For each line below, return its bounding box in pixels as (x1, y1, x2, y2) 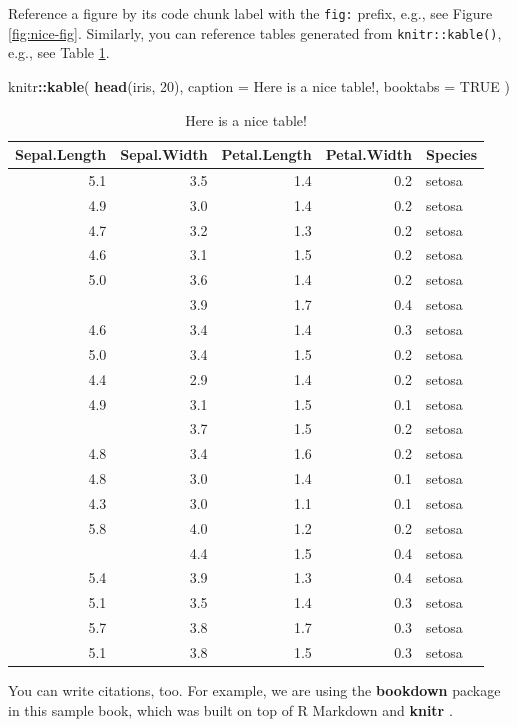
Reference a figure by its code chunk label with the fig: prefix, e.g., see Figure (8, 3, 493, 23)
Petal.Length (221, 144, 312, 165)
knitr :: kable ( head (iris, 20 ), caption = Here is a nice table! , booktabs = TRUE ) (8, 75, 510, 96)
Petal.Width (325, 144, 413, 165)
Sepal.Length (15, 144, 107, 165)
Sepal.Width (120, 144, 208, 165)
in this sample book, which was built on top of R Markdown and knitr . (8, 699, 453, 720)
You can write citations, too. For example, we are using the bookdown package (8, 680, 501, 701)
